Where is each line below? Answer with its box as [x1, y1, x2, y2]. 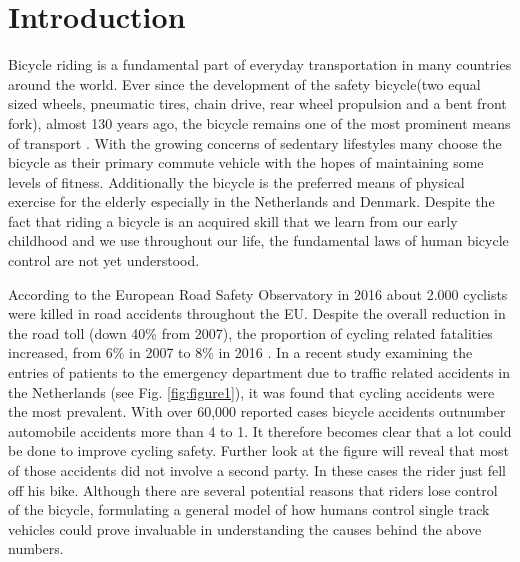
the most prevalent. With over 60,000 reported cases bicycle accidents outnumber [8, 401, 506, 422]
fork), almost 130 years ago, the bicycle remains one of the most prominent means [8, 112, 511, 133]
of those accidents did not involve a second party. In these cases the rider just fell [8, 460, 507, 480]
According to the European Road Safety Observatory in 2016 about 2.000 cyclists [8, 283, 508, 304]
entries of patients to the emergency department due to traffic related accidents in [8, 362, 511, 383]
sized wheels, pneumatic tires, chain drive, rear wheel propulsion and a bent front [8, 93, 507, 114]
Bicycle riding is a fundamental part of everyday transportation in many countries [8, 54, 512, 75]
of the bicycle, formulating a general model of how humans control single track [8, 499, 490, 520]
